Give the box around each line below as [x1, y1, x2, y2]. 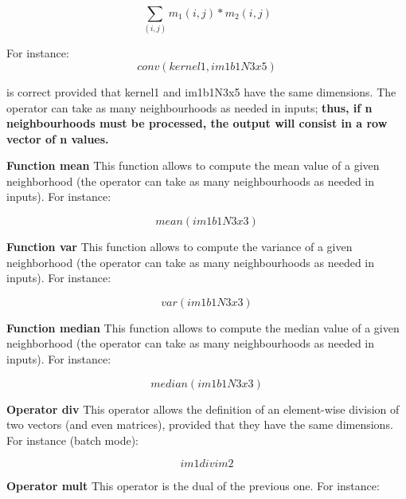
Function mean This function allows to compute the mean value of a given [6, 157, 380, 174]
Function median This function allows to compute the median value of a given [6, 319, 400, 336]
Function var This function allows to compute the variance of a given [6, 238, 353, 255]
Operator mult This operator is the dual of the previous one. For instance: [6, 477, 380, 494]
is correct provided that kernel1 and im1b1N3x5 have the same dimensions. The [6, 83, 396, 100]
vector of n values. [6, 130, 109, 147]
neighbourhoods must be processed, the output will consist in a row [6, 115, 388, 132]
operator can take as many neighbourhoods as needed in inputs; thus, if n [6, 99, 373, 116]
